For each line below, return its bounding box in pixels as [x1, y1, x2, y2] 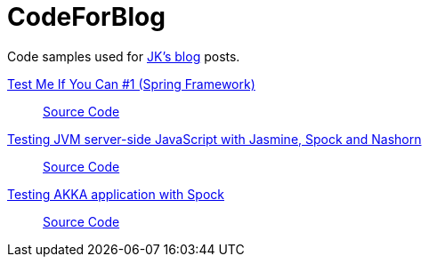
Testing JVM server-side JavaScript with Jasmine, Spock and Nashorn [7, 131, 422, 147]
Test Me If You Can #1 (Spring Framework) [7, 76, 255, 92]
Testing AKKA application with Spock [7, 186, 224, 202]
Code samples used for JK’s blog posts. [7, 48, 240, 64]
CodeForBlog [7, 2, 166, 32]
